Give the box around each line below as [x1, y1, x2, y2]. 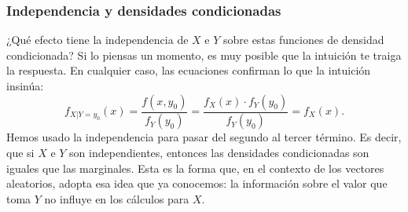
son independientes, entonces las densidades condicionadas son [69, 144, 369, 161]
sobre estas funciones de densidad [222, 31, 384, 48]
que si [6, 144, 35, 161]
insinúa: [6, 78, 44, 93]
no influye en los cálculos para [44, 190, 189, 207]
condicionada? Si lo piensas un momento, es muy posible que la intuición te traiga [6, 46, 402, 63]
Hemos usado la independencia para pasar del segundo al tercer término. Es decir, [6, 129, 402, 145]
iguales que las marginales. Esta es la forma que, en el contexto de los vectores [6, 159, 384, 176]
